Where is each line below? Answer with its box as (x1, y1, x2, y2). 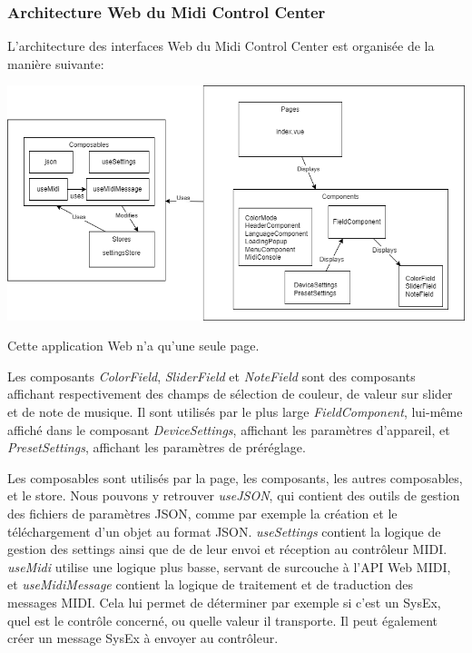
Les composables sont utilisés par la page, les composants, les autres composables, (7, 468, 463, 487)
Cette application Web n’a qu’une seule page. (7, 336, 260, 355)
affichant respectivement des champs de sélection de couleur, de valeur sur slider (7, 384, 453, 403)
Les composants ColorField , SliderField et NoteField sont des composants (7, 366, 416, 385)
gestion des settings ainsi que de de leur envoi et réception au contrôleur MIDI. (7, 539, 447, 559)
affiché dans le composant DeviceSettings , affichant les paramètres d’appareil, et (7, 420, 450, 439)
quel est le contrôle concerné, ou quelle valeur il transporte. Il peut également (7, 610, 438, 629)
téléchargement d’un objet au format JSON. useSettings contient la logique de (7, 521, 441, 540)
